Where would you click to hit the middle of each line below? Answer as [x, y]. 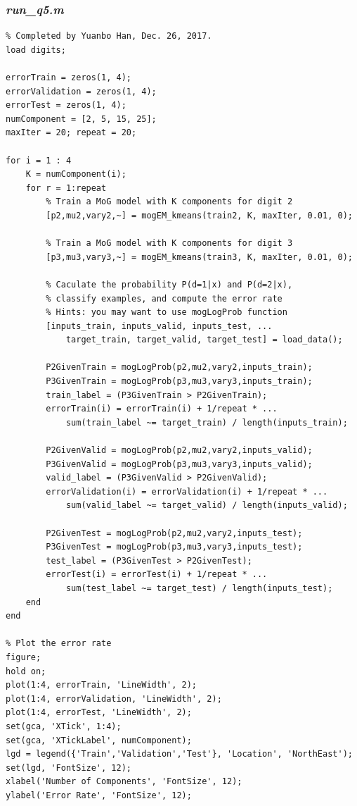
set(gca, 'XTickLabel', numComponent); [99, 740]
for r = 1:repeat [66, 188]
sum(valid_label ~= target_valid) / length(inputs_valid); [207, 506]
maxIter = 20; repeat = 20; [71, 133]
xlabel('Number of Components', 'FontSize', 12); [124, 782]
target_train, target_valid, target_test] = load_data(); [204, 340]
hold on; [26, 671]
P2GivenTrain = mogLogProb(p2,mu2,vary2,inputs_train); [179, 367]
